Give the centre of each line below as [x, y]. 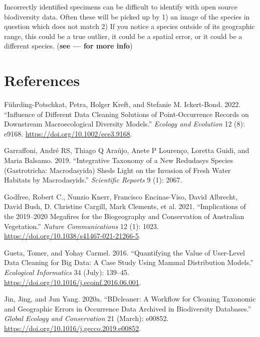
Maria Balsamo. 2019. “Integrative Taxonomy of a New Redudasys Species [118, 160]
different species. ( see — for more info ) [68, 46]
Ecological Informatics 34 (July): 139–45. [67, 272]
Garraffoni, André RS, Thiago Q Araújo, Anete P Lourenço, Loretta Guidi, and [127, 150]
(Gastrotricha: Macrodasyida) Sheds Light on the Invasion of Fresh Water [117, 170]
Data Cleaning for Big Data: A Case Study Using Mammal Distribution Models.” [129, 262]
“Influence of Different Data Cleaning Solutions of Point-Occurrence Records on [126, 114]
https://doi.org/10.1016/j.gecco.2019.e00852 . [73, 328]
